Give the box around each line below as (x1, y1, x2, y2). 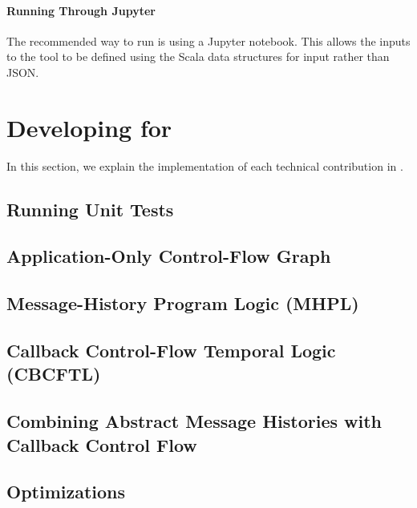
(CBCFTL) (6, 361, 101, 386)
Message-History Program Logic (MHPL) (6, 291, 359, 316)
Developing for (6, 111, 172, 143)
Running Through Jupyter (6, 2, 156, 18)
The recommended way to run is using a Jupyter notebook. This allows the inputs (6, 32, 411, 49)
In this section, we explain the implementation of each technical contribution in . (6, 157, 403, 174)
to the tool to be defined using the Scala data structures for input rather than (6, 48, 390, 65)
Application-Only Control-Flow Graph (6, 244, 331, 268)
